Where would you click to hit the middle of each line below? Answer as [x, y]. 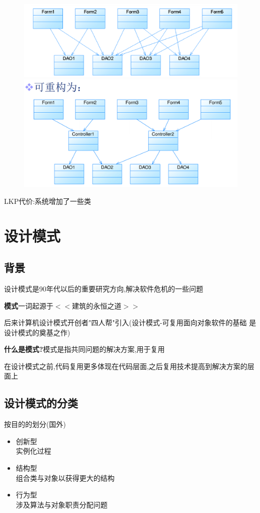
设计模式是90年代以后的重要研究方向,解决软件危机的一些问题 [104, 288]
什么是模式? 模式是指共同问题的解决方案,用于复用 [84, 349]
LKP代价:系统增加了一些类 [48, 201]
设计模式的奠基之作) [37, 332]
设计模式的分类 [41, 403]
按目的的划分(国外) [35, 424]
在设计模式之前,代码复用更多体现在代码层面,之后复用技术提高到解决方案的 [126, 366]
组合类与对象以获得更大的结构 [65, 478]
